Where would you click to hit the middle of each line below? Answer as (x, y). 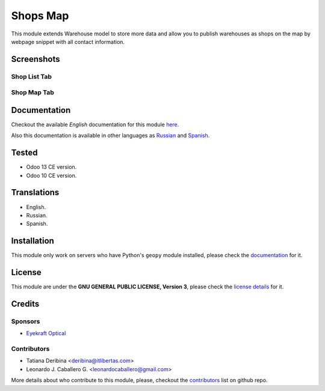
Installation (32, 241)
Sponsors (26, 321)
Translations (35, 192)
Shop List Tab (32, 76)
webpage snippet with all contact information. (68, 41)
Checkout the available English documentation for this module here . (95, 124)
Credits (25, 304)
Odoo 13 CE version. (51, 167)
